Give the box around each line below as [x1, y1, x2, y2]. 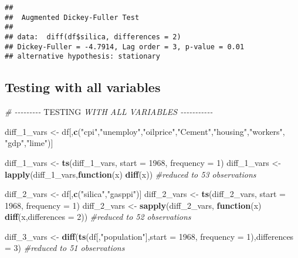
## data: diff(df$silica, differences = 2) [5, 32, 181, 41]
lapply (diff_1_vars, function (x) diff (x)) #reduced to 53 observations [5, 168, 256, 180]
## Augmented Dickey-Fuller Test [5, 13, 140, 22]
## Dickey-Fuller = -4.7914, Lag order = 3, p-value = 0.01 [5, 42, 245, 51]
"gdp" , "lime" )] [5, 137, 53, 149]
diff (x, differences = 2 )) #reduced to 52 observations [5, 211, 191, 223]
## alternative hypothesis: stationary [5, 52, 160, 61]
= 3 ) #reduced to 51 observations [5, 242, 125, 254]
